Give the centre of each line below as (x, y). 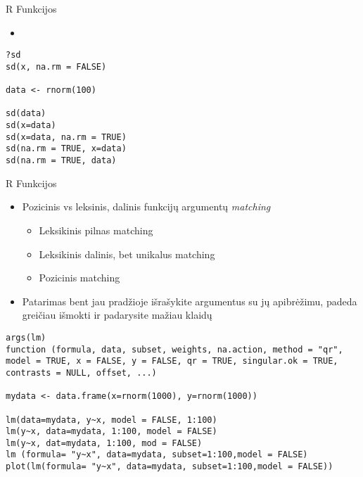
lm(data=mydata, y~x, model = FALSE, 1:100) (112, 420)
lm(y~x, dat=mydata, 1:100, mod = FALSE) (104, 443)
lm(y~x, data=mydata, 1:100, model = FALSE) (112, 432)
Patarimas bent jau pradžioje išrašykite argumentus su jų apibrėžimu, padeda (190, 301)
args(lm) (26, 337)
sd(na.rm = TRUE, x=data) (66, 149)
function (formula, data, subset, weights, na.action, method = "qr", (174, 349)
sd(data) (26, 114)
